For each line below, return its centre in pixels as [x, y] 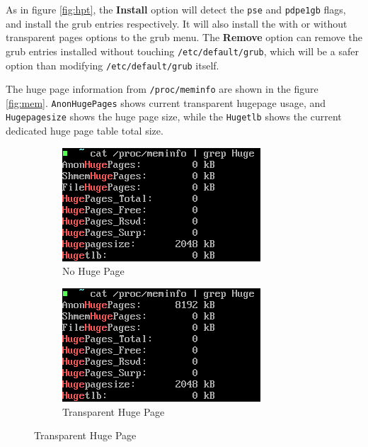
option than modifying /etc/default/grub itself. [113, 65]
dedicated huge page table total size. [85, 131]
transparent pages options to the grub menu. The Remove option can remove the [184, 37]
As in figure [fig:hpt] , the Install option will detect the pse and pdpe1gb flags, [176, 9]
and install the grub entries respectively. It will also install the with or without [177, 23]
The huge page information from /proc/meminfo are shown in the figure [162, 89]
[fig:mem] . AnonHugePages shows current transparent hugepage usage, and [166, 102]
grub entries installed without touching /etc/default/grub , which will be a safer [182, 51]
